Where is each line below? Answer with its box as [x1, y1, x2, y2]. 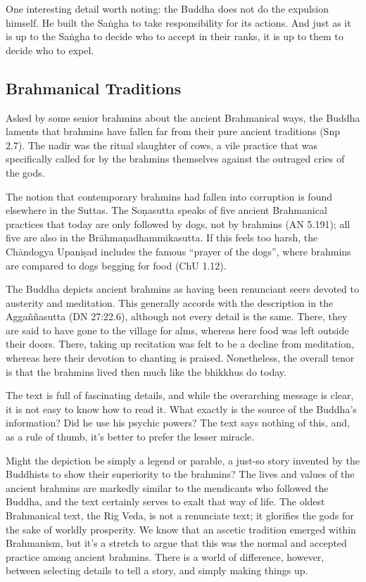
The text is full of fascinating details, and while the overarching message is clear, [6, 388, 354, 403]
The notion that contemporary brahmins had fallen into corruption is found [6, 189, 332, 203]
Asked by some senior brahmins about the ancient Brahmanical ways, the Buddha [6, 110, 360, 125]
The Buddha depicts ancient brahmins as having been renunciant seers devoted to [6, 281, 359, 296]
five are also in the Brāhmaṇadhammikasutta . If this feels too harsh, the [6, 230, 318, 245]
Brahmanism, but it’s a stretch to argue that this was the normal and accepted [6, 536, 347, 550]
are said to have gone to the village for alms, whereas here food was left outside [6, 322, 349, 337]
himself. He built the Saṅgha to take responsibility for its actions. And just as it [6, 15, 351, 30]
